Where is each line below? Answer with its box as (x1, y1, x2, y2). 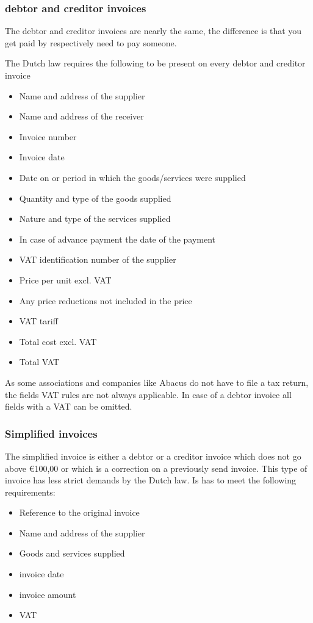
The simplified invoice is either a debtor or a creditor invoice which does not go (5, 449, 301, 462)
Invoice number (19, 130, 77, 143)
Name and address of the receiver (19, 110, 144, 123)
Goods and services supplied (19, 547, 125, 560)
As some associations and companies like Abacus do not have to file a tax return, (5, 376, 309, 388)
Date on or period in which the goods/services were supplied (19, 171, 246, 183)
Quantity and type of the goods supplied (19, 191, 171, 204)
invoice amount (19, 588, 76, 600)
